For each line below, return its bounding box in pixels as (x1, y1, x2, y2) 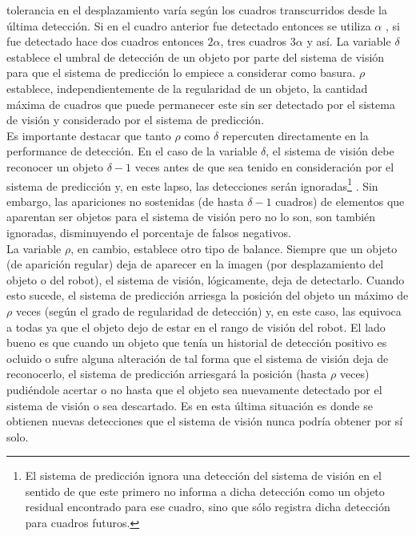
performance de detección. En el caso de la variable (6, 143, 258, 159)
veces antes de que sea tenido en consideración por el (134, 158, 394, 175)
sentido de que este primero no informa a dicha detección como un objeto (25, 482, 385, 499)
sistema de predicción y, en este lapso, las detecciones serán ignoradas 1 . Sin (6, 175, 378, 194)
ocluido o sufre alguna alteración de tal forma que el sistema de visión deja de (6, 349, 389, 366)
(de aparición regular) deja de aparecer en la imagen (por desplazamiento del (6, 256, 384, 272)
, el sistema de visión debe (266, 143, 394, 159)
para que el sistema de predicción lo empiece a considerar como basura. (6, 64, 356, 81)
